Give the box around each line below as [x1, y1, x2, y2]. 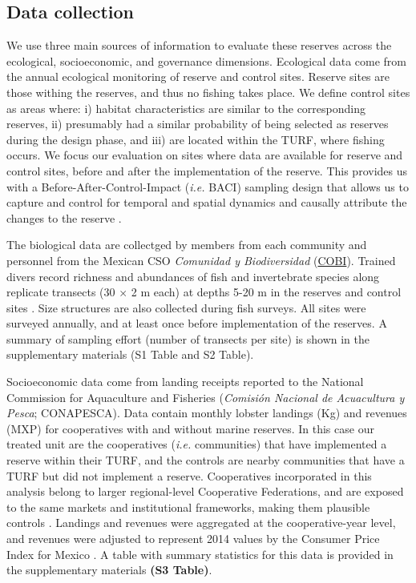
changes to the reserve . [6, 209, 122, 226]
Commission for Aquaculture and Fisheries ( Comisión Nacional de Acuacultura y [6, 388, 405, 405]
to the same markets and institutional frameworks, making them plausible [6, 498, 370, 515]
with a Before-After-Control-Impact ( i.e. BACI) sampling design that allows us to [6, 178, 409, 195]
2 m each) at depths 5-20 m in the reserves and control [131, 283, 402, 300]
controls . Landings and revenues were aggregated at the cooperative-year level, [6, 514, 396, 531]
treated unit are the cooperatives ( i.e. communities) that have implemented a [6, 436, 387, 452]
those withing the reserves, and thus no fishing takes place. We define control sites [6, 83, 410, 100]
